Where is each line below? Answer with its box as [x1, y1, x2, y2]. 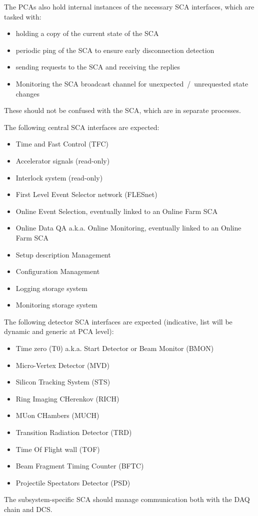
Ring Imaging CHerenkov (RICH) [15, 393, 119, 403]
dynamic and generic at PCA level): [4, 326, 114, 336]
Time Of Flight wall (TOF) [15, 443, 100, 454]
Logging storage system [15, 282, 87, 293]
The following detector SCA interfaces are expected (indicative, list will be [4, 316, 232, 326]
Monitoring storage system [15, 299, 97, 310]
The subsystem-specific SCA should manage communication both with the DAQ [4, 494, 250, 504]
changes [15, 88, 39, 98]
